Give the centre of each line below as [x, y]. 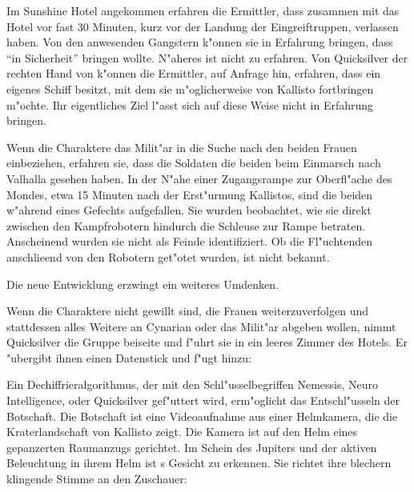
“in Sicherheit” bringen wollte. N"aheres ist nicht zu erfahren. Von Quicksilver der [207, 57]
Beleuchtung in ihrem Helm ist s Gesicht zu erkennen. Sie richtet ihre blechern [199, 463]
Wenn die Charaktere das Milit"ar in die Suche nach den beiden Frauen [182, 147]
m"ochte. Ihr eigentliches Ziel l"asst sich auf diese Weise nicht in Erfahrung [190, 104]
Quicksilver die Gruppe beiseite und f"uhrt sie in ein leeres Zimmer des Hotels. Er [207, 342]
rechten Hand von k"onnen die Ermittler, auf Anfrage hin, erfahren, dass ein [194, 73]
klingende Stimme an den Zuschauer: [97, 479]
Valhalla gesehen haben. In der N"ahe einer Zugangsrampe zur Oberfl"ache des [199, 178]
